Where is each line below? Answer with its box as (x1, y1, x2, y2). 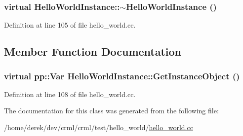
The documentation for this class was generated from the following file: (4, 105, 219, 116)
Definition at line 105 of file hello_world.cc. (4, 20, 136, 30)
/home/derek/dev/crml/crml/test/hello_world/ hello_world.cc (4, 122, 193, 132)
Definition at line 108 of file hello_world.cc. (4, 89, 136, 99)
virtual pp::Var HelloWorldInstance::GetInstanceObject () (4, 69, 240, 82)
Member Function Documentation (4, 44, 182, 59)
